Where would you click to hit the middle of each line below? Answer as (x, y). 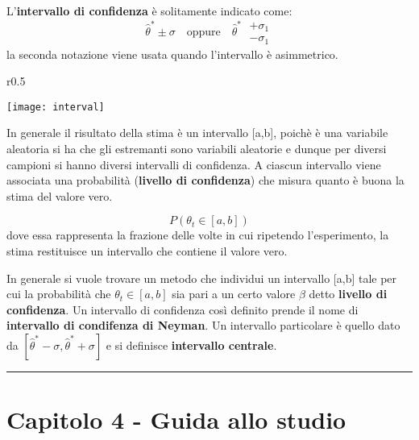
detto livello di (348, 294)
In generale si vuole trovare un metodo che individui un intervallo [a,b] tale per (202, 278)
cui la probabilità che (59, 294)
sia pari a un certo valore (234, 294)
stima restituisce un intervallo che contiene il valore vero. (147, 250)
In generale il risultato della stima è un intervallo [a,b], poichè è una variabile (197, 133)
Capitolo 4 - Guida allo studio (176, 419)
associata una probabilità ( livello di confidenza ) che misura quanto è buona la (205, 180)
